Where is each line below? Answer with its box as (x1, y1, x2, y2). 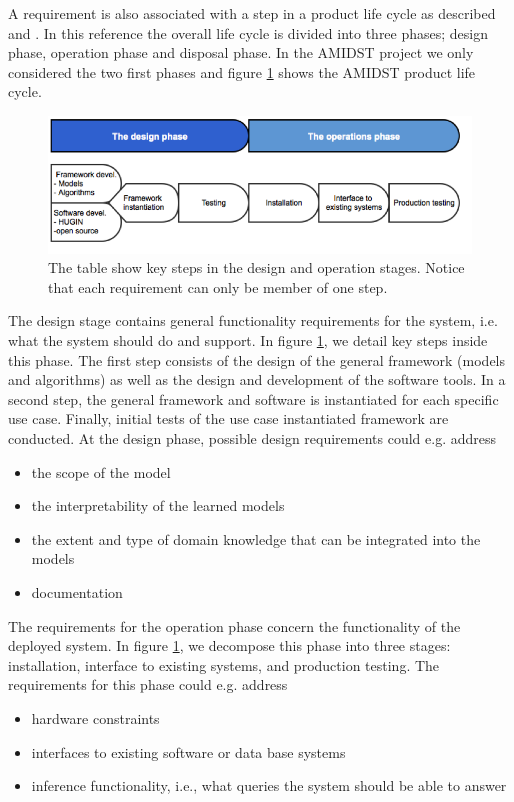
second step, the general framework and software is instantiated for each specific (8, 388, 499, 409)
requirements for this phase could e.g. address (8, 674, 288, 695)
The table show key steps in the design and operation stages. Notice (48, 257, 465, 278)
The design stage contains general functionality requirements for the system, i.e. (8, 310, 498, 331)
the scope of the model (31, 461, 171, 482)
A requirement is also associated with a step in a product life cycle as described (8, 3, 496, 23)
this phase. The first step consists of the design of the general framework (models (8, 349, 506, 370)
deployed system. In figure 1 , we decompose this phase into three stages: (8, 635, 451, 656)
